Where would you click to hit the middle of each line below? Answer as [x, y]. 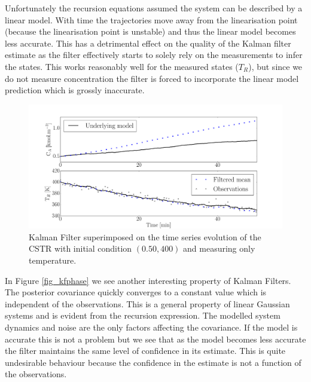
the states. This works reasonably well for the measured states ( [122, 66]
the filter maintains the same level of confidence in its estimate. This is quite [145, 351]
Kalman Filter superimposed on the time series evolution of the [145, 236]
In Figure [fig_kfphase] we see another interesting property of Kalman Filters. [148, 280]
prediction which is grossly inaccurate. [75, 90]
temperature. [53, 260]
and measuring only [219, 248]
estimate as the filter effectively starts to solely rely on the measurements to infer [154, 55]
